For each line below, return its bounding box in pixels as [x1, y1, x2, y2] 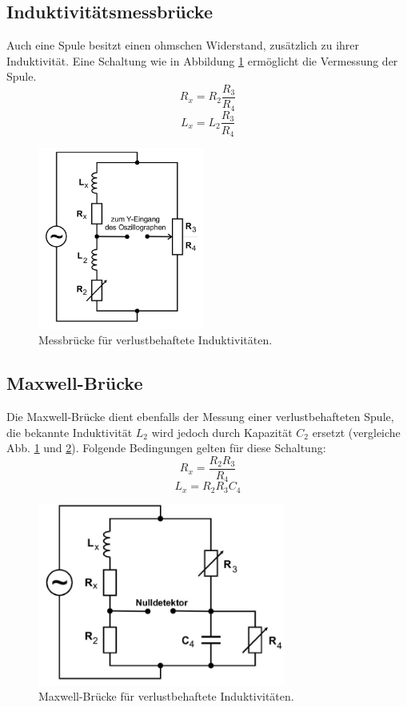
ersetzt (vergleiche [312, 423, 401, 440]
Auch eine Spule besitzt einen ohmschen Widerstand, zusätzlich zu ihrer [6, 37, 360, 54]
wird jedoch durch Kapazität [151, 423, 293, 440]
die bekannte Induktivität [6, 423, 133, 440]
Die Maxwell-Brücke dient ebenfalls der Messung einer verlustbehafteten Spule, [6, 408, 394, 425]
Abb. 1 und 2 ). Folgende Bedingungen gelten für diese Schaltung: [6, 439, 326, 456]
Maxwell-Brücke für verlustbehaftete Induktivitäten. [38, 688, 294, 705]
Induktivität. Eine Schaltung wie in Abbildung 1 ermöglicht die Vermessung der [6, 52, 398, 69]
